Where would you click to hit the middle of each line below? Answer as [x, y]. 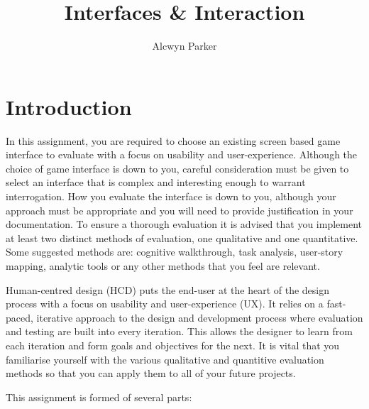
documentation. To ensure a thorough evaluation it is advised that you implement [184, 224]
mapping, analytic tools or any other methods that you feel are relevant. [163, 266]
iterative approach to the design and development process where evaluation [200, 317]
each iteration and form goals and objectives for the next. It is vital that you [173, 345]
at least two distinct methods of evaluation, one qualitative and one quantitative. [182, 238]
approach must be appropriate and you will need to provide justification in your [180, 210]
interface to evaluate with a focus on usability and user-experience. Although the [182, 154]
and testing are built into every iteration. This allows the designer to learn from [179, 331]
